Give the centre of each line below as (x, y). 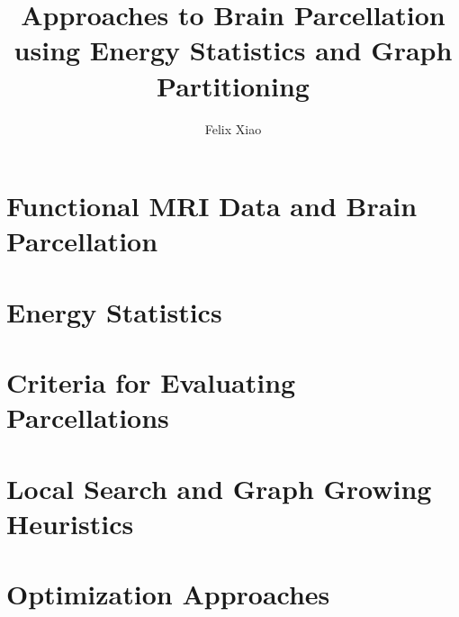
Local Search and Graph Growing (219, 488)
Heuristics (70, 523)
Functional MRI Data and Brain (212, 206)
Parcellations (88, 417)
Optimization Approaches (168, 594)
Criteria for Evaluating (151, 382)
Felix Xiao (233, 128)
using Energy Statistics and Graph (233, 50)
